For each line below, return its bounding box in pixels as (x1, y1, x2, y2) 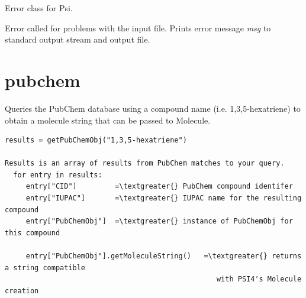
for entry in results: (13, 170, 102, 179)
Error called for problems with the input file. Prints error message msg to (5, 21, 271, 34)
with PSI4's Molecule (216, 275, 302, 284)
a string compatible (5, 263, 86, 272)
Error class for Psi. (5, 2, 73, 14)
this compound (5, 228, 60, 237)
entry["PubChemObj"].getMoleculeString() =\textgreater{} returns (25, 252, 302, 261)
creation (5, 286, 39, 295)
